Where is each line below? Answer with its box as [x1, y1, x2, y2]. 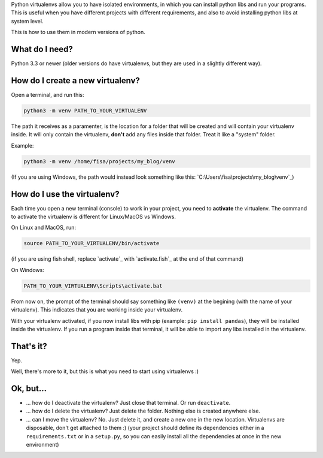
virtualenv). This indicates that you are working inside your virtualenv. [11, 306, 182, 313]
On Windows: [11, 266, 44, 273]
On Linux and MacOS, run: [11, 224, 77, 231]
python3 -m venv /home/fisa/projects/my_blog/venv [23, 158, 176, 164]
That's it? [11, 341, 47, 351]
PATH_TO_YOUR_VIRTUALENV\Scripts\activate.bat [23, 282, 163, 289]
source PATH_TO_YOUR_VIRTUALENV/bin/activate [23, 240, 160, 247]
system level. [11, 17, 44, 25]
